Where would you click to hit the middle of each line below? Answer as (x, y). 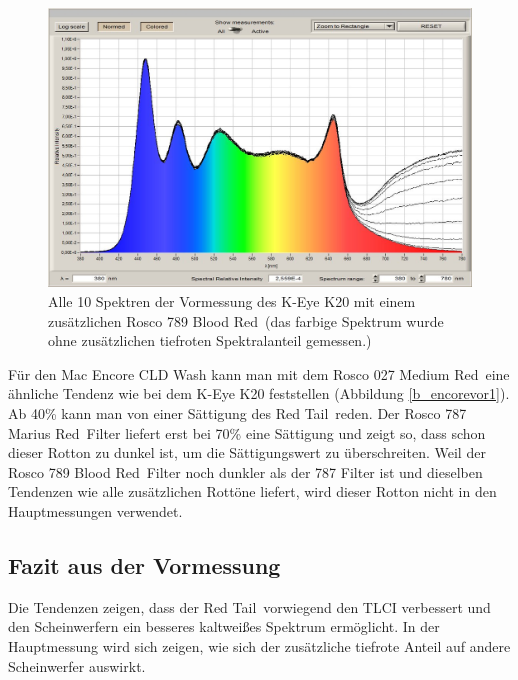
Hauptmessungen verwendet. (95, 511)
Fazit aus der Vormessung (144, 565)
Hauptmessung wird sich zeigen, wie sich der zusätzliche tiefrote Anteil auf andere (259, 646)
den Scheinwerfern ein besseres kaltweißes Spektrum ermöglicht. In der (224, 626)
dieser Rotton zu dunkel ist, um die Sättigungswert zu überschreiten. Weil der (247, 452)
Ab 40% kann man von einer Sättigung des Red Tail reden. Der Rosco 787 (237, 413)
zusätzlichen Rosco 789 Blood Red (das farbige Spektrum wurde (246, 320)
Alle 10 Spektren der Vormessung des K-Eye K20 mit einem (232, 301)
